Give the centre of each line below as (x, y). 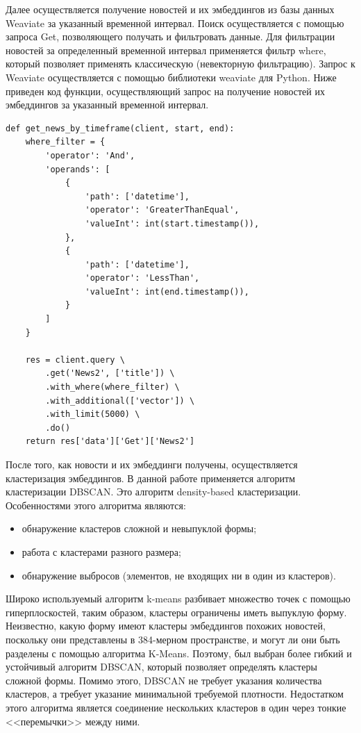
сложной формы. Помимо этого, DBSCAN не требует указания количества (164, 680)
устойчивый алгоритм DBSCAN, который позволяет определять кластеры (161, 667)
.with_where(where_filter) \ (112, 387)
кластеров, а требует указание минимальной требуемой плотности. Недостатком (175, 694)
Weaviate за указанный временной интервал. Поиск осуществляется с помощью (175, 23)
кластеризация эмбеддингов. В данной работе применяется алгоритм (150, 478)
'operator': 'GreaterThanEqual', (162, 210)
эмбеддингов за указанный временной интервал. (107, 105)
